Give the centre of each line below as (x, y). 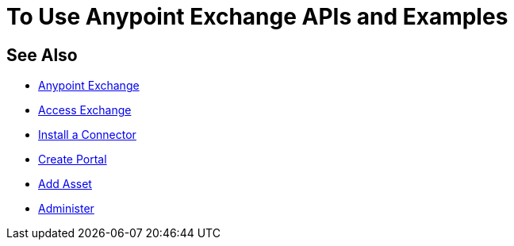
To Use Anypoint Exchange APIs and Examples (257, 17)
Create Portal (73, 160)
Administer (66, 209)
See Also (42, 55)
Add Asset (65, 184)
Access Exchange (85, 110)
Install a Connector (87, 135)
